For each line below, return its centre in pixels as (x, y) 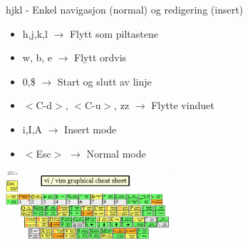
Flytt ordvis (100, 57)
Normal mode (116, 153)
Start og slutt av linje (104, 81)
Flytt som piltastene (114, 33)
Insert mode (91, 129)
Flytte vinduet (183, 105)
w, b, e (37, 57)
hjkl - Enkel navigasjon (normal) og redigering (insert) (125, 9)
